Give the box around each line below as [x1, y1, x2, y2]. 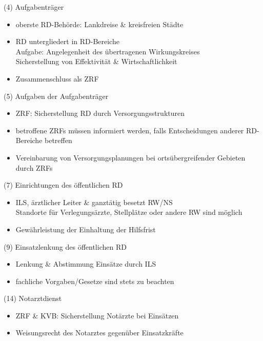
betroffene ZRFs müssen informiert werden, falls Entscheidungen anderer [15, 125, 244, 135]
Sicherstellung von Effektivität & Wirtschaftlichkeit [15, 56, 177, 67]
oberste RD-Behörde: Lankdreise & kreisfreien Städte [15, 18, 184, 29]
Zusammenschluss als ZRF [15, 73, 99, 84]
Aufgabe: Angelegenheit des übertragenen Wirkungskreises [15, 46, 200, 56]
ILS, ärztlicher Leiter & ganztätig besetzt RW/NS [15, 196, 173, 207]
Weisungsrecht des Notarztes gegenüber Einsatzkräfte [15, 327, 184, 338]
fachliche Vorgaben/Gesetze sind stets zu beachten [15, 275, 174, 286]
